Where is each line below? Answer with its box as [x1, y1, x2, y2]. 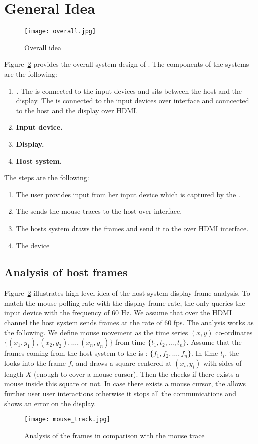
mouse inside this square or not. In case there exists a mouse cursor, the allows [4, 378, 246, 389]
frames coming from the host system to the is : [4, 348, 148, 358]
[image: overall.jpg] [24, 28, 96, 35]
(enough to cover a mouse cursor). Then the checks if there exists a [34, 368, 240, 379]
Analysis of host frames [4, 264, 128, 280]
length [4, 368, 24, 379]
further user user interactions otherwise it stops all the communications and [4, 388, 236, 399]
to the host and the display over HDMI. [16, 105, 138, 115]
